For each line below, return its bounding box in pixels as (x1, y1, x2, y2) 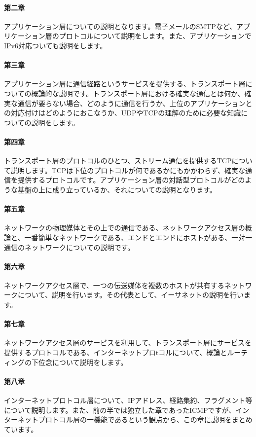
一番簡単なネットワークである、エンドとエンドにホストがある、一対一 (24, 232, 253, 242)
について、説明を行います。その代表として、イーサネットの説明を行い (17, 290, 244, 300)
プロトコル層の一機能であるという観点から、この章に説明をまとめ (38, 414, 253, 425)
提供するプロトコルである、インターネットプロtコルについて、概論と (4, 347, 227, 358)
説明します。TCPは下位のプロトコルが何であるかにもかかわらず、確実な (10, 165, 245, 175)
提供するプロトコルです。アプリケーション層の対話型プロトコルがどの (17, 175, 245, 185)
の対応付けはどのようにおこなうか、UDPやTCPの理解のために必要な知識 (4, 108, 241, 118)
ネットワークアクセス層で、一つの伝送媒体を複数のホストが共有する (4, 280, 224, 290)
